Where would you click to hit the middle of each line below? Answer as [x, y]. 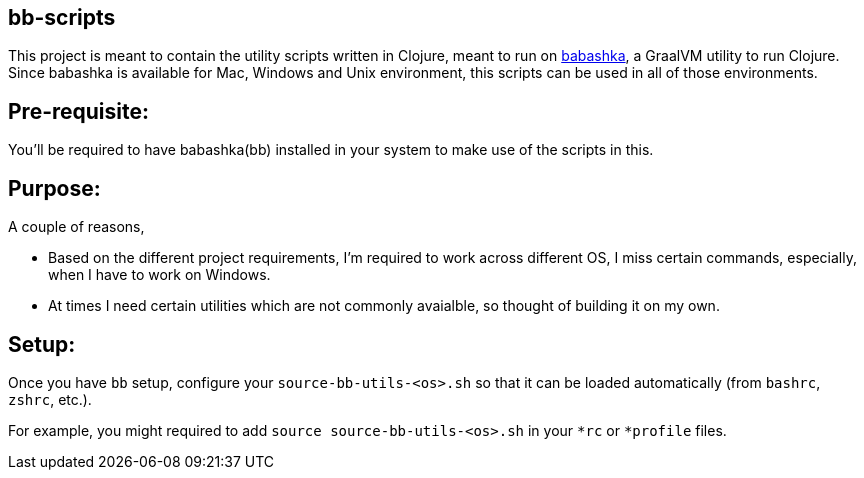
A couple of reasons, [76, 227]
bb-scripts [62, 17]
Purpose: [54, 188]
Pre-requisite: [78, 111]
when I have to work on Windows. [159, 275]
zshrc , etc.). [50, 399]
